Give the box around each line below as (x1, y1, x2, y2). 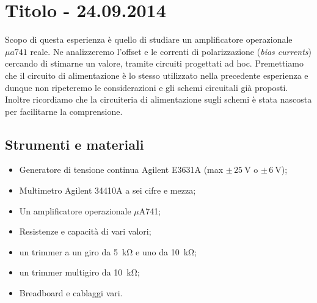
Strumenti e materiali (5, 134, 144, 153)
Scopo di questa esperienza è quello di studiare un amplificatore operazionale (5, 33, 293, 46)
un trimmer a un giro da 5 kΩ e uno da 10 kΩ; (19, 245, 197, 258)
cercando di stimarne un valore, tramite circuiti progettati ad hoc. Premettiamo (5, 57, 304, 70)
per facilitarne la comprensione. (5, 104, 123, 117)
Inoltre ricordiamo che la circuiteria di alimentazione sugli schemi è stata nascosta (5, 93, 312, 106)
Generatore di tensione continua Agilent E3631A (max (19, 163, 224, 176)
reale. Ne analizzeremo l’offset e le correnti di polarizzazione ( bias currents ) (30, 45, 312, 57)
